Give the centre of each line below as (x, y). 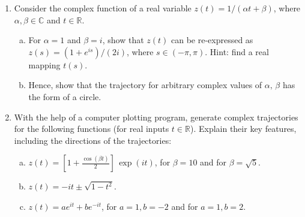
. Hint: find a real (237, 51)
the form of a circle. (65, 96)
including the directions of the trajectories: (93, 140)
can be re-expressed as (212, 40)
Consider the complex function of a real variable (103, 8)
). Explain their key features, (243, 129)
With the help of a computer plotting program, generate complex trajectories (156, 117)
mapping (44, 64)
